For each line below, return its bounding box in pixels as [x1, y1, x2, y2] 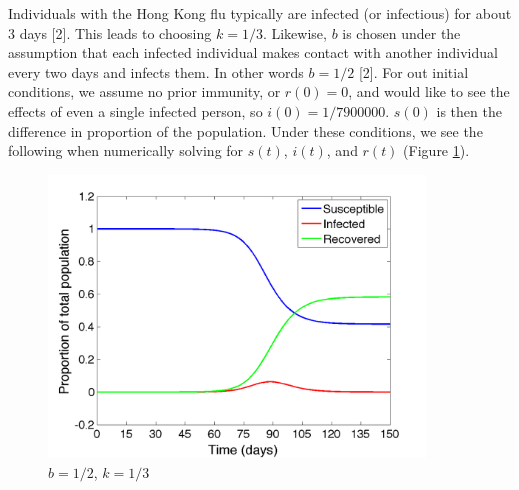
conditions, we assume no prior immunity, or [8, 81, 281, 102]
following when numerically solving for [8, 140, 244, 161]
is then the [436, 100, 502, 121]
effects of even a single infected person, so [8, 100, 263, 121]
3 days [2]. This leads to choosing [8, 22, 212, 43]
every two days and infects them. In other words [8, 61, 304, 82]
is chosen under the [342, 22, 461, 43]
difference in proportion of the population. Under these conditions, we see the [8, 120, 483, 141]
